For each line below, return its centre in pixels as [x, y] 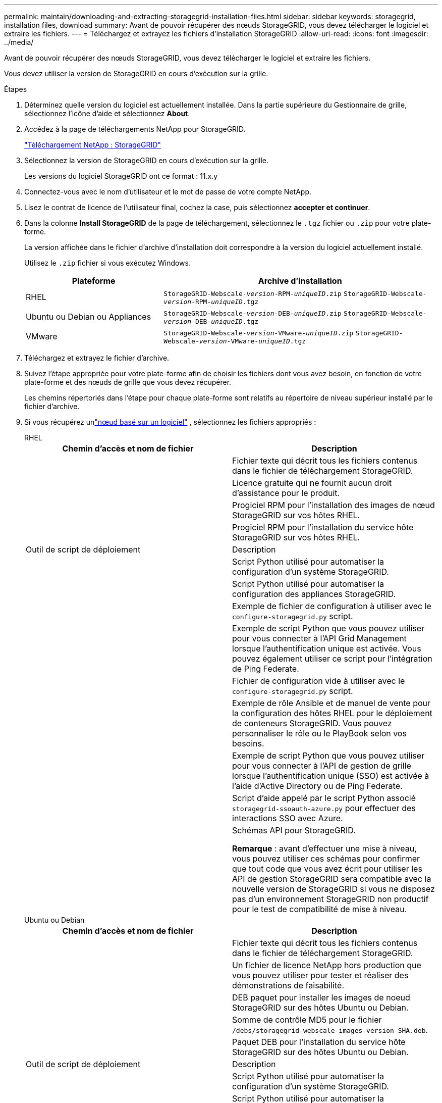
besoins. [248, 743]
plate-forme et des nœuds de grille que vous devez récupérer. [128, 382]
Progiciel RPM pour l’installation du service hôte [323, 527]
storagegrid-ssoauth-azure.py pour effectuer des [324, 808]
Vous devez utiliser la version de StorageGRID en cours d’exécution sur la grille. [136, 73]
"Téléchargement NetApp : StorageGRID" [93, 145]
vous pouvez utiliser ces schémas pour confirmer [326, 859]
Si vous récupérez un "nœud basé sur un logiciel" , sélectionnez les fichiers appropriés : [170, 422]
